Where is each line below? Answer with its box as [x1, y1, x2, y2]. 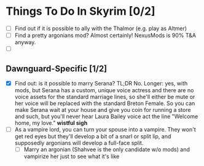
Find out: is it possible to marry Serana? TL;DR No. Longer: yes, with [14, 79, 188, 87]
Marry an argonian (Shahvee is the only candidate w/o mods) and [23, 146, 190, 153]
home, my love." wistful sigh [14, 119, 88, 127]
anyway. [14, 39, 36, 46]
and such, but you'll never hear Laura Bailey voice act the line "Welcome [14, 113, 198, 120]
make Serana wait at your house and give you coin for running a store [14, 106, 191, 113]
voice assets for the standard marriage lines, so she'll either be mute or [14, 93, 195, 100]
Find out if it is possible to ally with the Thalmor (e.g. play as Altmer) [14, 25, 187, 32]
